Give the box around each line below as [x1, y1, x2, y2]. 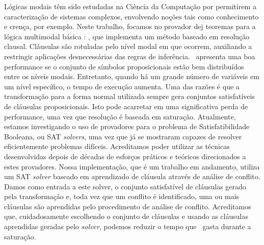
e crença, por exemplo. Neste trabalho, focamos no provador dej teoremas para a [4, 21, 256, 32]
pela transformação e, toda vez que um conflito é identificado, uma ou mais [4, 191, 240, 202]
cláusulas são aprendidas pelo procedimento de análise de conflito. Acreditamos [4, 201, 251, 211]
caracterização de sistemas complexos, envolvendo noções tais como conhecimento [4, 11, 259, 21]
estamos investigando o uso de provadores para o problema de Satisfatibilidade [4, 121, 250, 132]
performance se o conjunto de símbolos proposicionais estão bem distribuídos [4, 61, 244, 71]
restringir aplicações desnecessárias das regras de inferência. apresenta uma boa [4, 51, 255, 61]
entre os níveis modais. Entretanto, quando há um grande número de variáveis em [4, 71, 259, 82]
